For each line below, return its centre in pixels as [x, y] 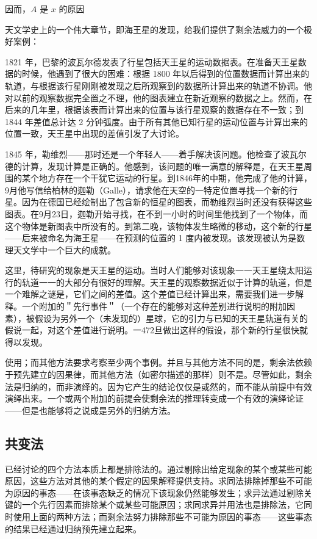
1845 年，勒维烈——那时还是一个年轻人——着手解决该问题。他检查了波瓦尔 [156, 154]
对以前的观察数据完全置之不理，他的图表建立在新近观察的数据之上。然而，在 [158, 97]
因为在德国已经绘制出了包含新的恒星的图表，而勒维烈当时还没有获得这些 [167, 202]
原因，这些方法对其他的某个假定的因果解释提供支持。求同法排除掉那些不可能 [158, 481]
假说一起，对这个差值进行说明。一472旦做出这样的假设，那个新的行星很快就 [156, 330]
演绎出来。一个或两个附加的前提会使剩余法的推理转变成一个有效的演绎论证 [154, 398]
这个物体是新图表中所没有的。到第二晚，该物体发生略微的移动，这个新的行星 [158, 226]
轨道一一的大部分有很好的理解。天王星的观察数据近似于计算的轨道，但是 [167, 282]
